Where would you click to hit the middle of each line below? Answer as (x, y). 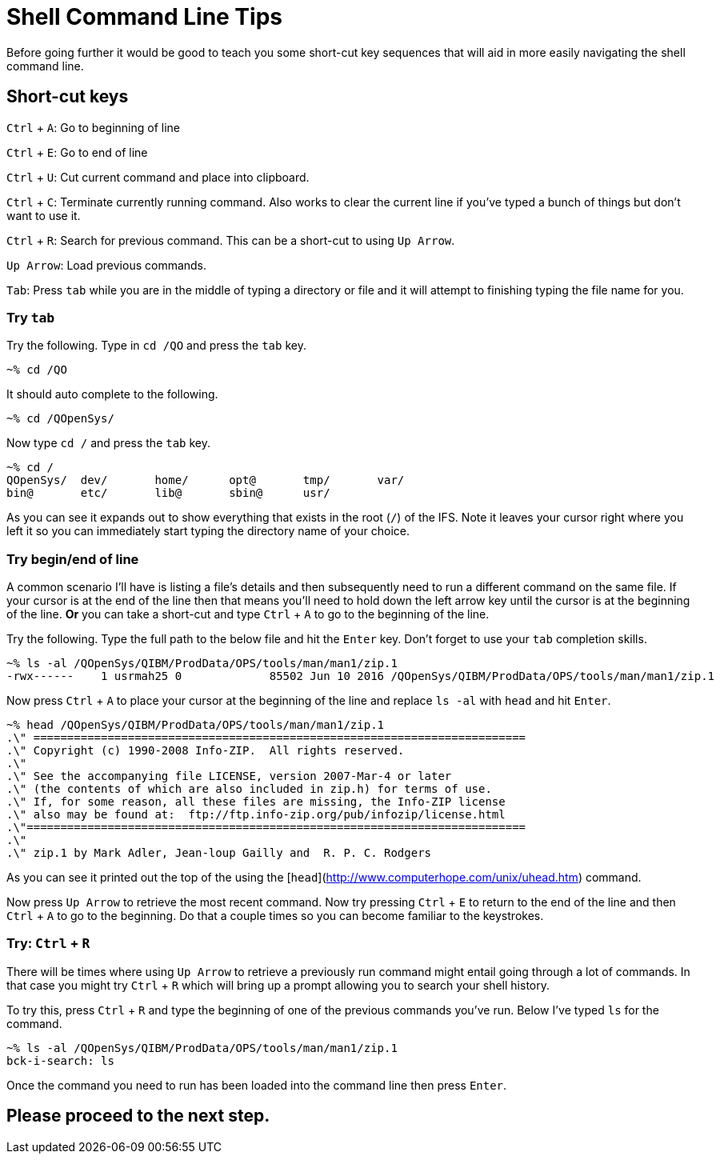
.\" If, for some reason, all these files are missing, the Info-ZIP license (256, 802)
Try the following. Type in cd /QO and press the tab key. (156, 346)
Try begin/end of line (73, 559)
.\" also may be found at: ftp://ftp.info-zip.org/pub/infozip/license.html (256, 815)
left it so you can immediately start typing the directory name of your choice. (208, 531)
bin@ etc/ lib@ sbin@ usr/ (168, 493)
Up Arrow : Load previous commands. (107, 265)
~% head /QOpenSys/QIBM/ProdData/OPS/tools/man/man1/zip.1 (196, 725)
